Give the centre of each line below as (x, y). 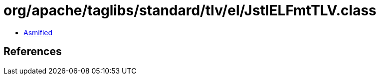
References (33, 52)
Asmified (38, 32)
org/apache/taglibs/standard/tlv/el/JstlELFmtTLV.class (190, 10)
